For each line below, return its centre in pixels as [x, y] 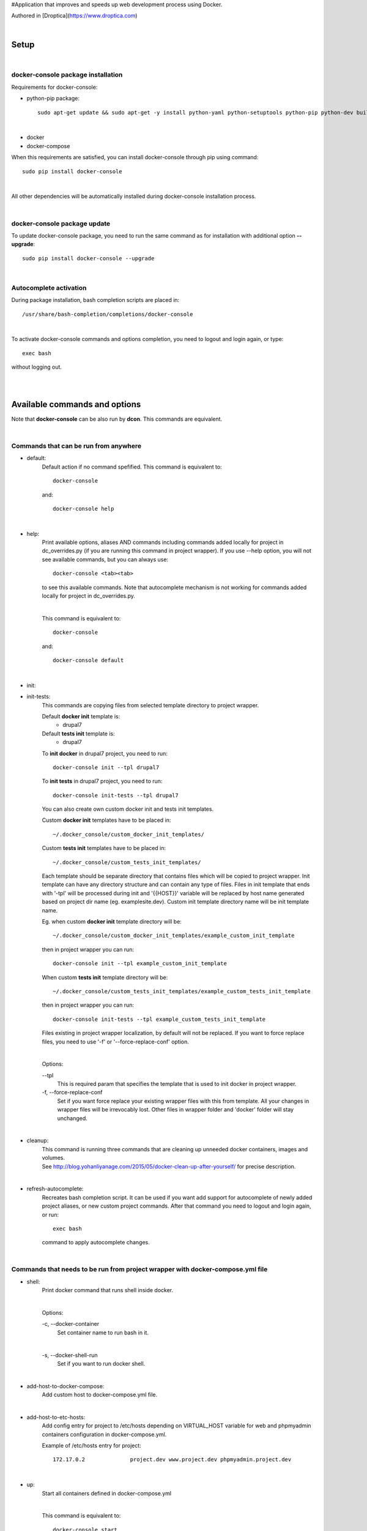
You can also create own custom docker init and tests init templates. [128, 809]
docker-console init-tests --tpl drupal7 [116, 795]
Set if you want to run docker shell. [101, 1363]
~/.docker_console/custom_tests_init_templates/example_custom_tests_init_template [182, 991]
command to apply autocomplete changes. [96, 1243]
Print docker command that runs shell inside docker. [108, 1290]
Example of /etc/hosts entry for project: [92, 1446]
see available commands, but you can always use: [105, 559]
